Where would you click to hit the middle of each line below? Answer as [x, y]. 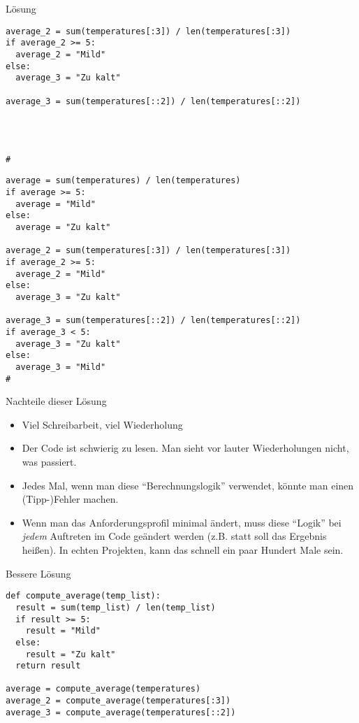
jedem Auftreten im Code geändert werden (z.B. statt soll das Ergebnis [174, 536]
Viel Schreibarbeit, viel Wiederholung [102, 424]
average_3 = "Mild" [61, 367]
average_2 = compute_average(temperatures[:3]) [118, 701]
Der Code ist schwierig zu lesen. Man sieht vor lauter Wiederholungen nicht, [185, 448]
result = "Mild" [63, 631]
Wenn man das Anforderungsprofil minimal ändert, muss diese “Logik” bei [182, 522]
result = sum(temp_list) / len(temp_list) [116, 607]
